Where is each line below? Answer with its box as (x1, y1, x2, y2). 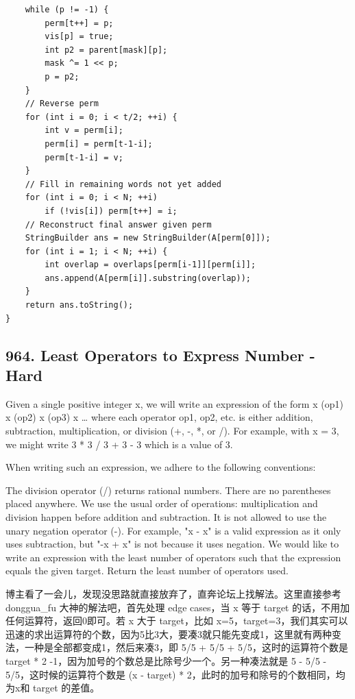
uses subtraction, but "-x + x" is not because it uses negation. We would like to (5, 537, 339, 551)
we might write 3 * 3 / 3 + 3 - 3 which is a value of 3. (5, 437, 233, 451)
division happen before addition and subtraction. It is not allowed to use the (5, 510, 327, 524)
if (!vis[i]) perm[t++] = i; (45, 206, 177, 216)
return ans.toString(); (25, 300, 134, 310)
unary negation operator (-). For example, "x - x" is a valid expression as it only (5, 523, 341, 537)
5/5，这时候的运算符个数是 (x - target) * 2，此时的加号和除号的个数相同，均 (5, 667, 345, 681)
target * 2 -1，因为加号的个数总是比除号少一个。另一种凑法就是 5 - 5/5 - (5, 653, 327, 667)
